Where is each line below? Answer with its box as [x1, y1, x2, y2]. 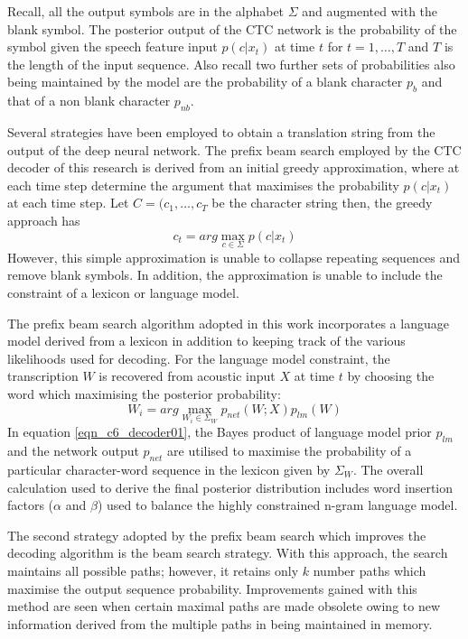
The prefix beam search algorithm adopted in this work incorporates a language [7, 313, 449, 332]
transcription [7, 366, 79, 385]
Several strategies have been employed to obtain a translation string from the [7, 122, 435, 141]
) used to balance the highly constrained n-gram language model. [97, 495, 458, 514]
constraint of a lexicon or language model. [7, 282, 239, 301]
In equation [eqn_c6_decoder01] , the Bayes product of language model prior [7, 422, 432, 441]
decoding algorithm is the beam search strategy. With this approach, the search [7, 543, 448, 562]
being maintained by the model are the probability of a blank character [7, 72, 403, 91]
